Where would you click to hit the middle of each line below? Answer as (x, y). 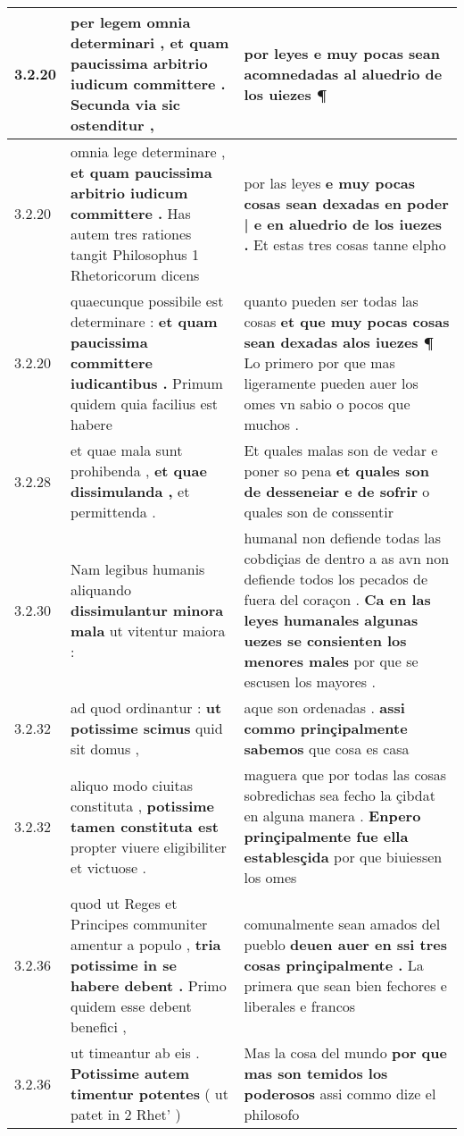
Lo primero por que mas (319, 362)
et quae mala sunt (127, 450)
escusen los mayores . (310, 682)
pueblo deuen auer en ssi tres (345, 944)
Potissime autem (130, 1073)
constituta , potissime (143, 805)
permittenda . (113, 512)
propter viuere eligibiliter (149, 846)
